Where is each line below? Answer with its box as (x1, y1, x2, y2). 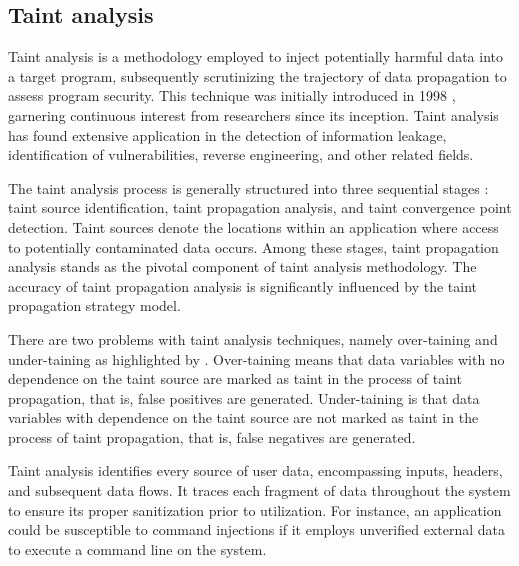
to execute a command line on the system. (8, 538, 267, 559)
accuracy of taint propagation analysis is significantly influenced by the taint (8, 275, 478, 296)
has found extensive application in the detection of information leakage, (8, 124, 447, 145)
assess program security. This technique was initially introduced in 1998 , (8, 85, 456, 106)
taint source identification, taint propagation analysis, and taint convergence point (8, 197, 512, 218)
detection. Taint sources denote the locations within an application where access (8, 216, 499, 237)
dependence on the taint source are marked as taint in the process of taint (8, 368, 462, 389)
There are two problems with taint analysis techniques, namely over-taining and (8, 328, 498, 349)
